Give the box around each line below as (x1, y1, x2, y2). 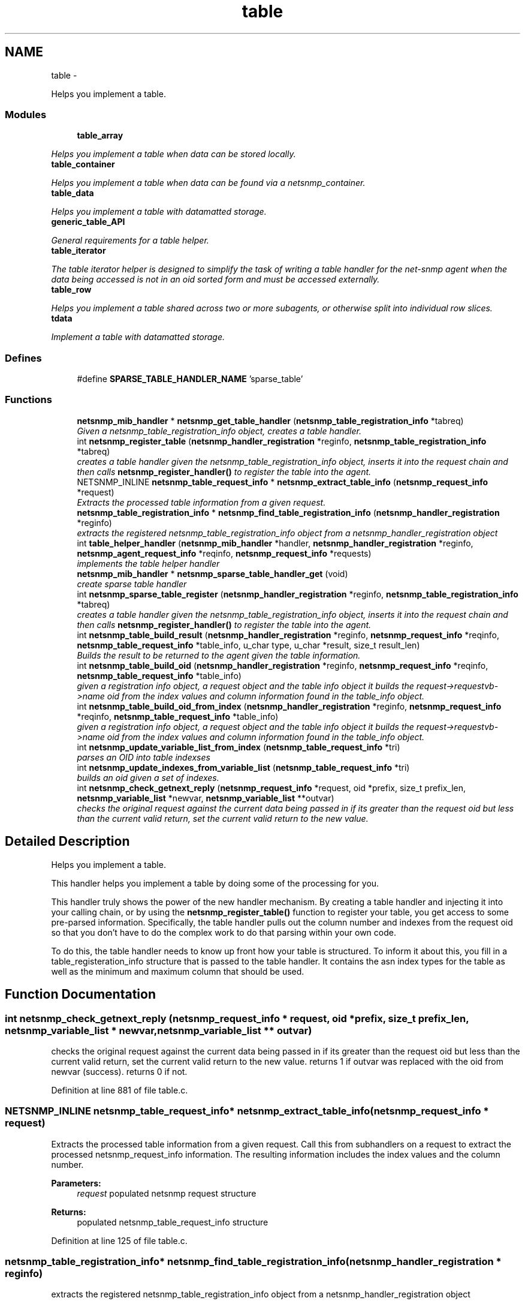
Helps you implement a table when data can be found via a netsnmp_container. (51, 178, 366, 188)
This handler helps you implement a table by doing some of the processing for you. (51, 878, 379, 888)
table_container (51, 159, 115, 170)
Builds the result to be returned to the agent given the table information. (77, 650, 361, 660)
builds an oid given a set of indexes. (77, 772, 219, 783)
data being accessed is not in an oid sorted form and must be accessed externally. (51, 274, 380, 285)
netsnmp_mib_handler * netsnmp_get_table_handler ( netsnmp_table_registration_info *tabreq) (77, 415, 464, 426)
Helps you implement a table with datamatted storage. (51, 206, 267, 217)
